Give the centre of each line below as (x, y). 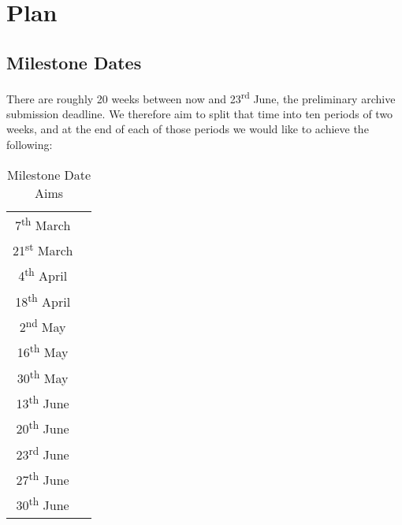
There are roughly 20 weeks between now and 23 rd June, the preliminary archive (201, 97)
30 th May (43, 376)
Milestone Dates (74, 62)
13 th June (43, 402)
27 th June (43, 478)
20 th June (43, 428)
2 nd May (43, 326)
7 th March (43, 223)
